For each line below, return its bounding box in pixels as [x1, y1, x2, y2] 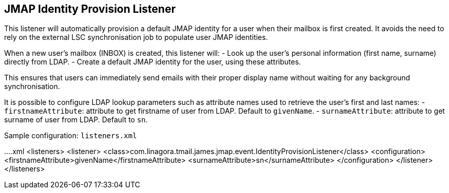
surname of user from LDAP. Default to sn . [4, 115, 148, 124]
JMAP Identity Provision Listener [4, 3, 176, 15]
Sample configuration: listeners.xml [4, 131, 137, 140]
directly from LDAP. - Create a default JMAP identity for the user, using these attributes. [4, 57, 301, 67]
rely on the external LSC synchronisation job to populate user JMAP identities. [4, 33, 268, 42]
